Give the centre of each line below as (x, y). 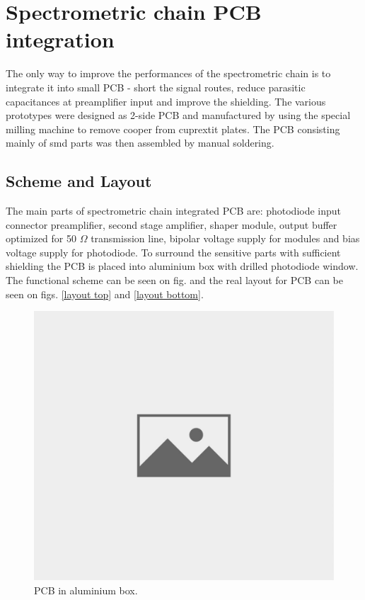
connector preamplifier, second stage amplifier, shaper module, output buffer (172, 224)
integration (60, 39)
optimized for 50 (41, 238)
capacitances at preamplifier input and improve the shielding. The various (166, 101)
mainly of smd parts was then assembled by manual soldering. (140, 143)
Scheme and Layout (79, 181)
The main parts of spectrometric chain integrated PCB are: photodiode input (174, 211)
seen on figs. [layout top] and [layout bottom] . (105, 294)
